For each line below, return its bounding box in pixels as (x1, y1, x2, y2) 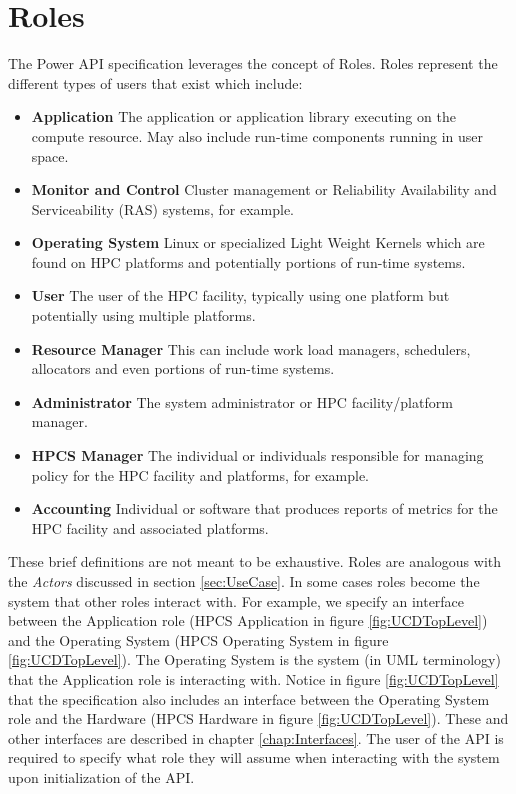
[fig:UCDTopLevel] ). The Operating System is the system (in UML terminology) (8, 649, 501, 670)
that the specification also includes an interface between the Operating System (8, 688, 490, 709)
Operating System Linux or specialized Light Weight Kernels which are (31, 232, 485, 253)
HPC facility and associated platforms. (31, 517, 269, 538)
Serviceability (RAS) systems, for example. (31, 198, 295, 219)
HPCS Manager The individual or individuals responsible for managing (31, 445, 484, 466)
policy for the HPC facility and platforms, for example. (31, 464, 369, 485)
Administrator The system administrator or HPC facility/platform (31, 391, 453, 412)
